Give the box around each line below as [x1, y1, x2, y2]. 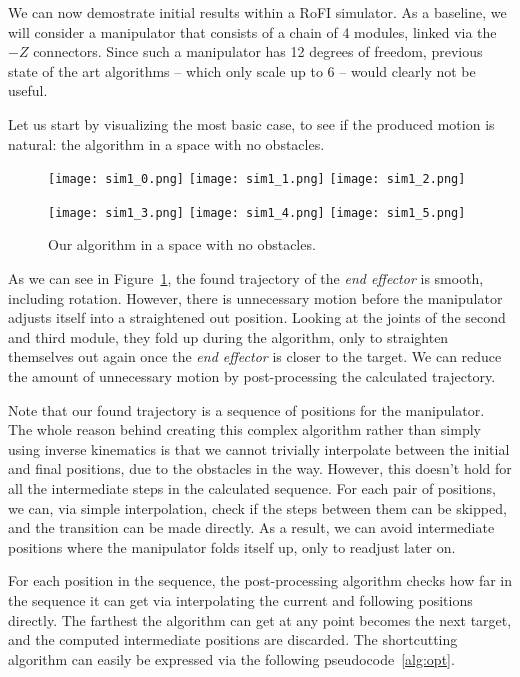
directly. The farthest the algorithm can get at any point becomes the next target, [8, 609, 512, 630]
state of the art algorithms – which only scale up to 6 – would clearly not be [8, 60, 476, 81]
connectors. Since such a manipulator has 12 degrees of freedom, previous [33, 41, 483, 62]
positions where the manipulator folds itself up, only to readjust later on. [8, 536, 456, 557]
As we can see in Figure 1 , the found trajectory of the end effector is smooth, [8, 268, 484, 289]
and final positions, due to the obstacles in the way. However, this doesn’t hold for [8, 458, 512, 479]
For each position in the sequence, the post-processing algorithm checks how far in [8, 570, 513, 591]
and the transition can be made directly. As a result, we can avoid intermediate [8, 517, 495, 538]
